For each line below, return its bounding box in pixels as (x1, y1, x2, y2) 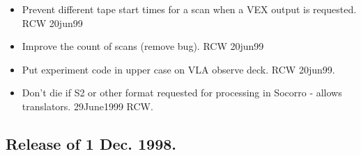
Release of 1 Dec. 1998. (6, 132, 177, 154)
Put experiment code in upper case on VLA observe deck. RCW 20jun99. (22, 62, 335, 76)
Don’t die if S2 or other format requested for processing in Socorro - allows (22, 85, 342, 100)
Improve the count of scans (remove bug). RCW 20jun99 (22, 39, 264, 53)
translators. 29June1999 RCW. (22, 98, 153, 113)
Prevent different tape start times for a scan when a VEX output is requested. (22, 2, 357, 16)
